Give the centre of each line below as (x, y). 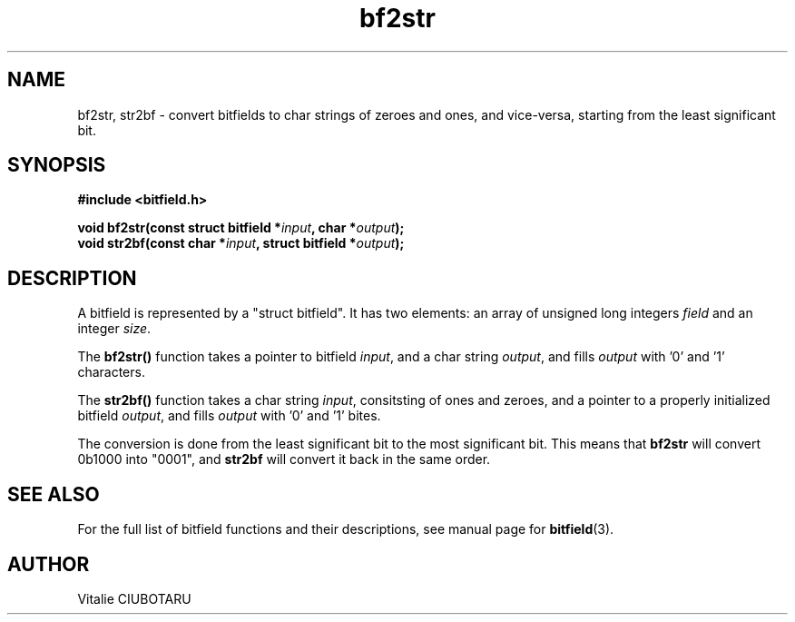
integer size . (114, 329)
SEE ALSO (54, 494)
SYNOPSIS (57, 165)
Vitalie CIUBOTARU (134, 598)
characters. (111, 372)
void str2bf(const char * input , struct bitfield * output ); (241, 243)
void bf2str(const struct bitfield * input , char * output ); (241, 228)
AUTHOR (49, 564)
